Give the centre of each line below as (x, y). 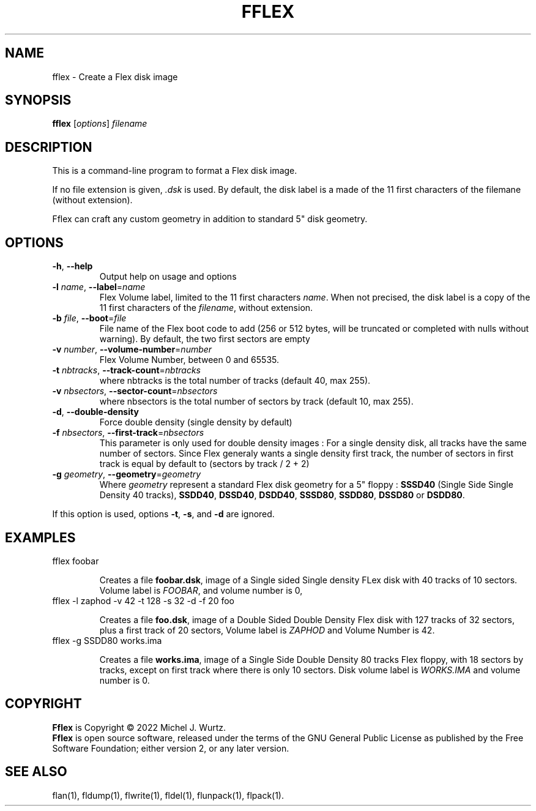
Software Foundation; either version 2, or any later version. (171, 748)
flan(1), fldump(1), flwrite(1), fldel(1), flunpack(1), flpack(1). (168, 795)
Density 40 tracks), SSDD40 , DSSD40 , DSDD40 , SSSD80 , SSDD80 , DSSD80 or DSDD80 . (282, 495)
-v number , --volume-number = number (132, 349)
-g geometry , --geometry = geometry (127, 474)
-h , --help (73, 266)
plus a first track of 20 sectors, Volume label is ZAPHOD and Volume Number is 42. (267, 630)
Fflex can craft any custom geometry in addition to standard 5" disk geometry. (210, 219)
